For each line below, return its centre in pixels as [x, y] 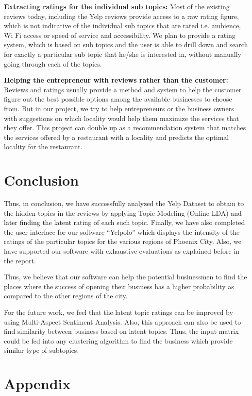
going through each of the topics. [53, 63]
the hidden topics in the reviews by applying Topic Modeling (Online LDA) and [123, 213]
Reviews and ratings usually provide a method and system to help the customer [123, 89]
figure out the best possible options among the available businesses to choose [118, 99]
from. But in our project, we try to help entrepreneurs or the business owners [119, 108]
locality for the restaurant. [43, 146]
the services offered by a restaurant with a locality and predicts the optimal [117, 137]
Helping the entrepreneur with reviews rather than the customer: [116, 80]
